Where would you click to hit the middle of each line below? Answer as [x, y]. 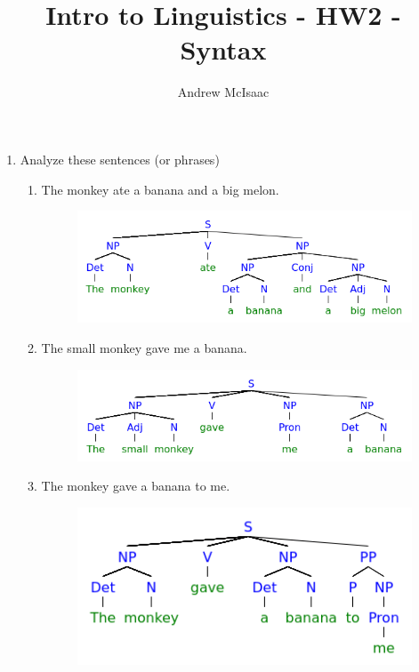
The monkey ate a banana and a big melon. [160, 189]
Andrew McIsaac [223, 92]
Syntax [223, 49]
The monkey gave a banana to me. [136, 486]
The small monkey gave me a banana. [144, 348]
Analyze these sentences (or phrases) [120, 159]
